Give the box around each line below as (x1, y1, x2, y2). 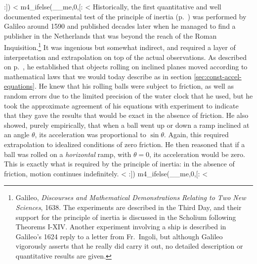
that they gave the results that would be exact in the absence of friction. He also (4, 110, 249, 120)
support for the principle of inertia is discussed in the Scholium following (15, 211, 236, 222)
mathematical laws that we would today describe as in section (4, 71, 192, 81)
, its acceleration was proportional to (35, 129, 146, 140)
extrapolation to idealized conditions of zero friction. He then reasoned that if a (4, 139, 245, 149)
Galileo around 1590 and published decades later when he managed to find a (4, 21, 236, 31)
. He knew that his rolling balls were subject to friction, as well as (34, 81, 234, 91)
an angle (4, 129, 30, 140)
